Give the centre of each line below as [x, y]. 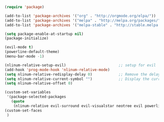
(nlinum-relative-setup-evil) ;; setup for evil [80, 65]
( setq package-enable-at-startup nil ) [44, 34]
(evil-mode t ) [19, 47]
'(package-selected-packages [36, 97]
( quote [18, 101]
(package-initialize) [27, 38]
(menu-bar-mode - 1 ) [24, 56]
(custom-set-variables [28, 92]
